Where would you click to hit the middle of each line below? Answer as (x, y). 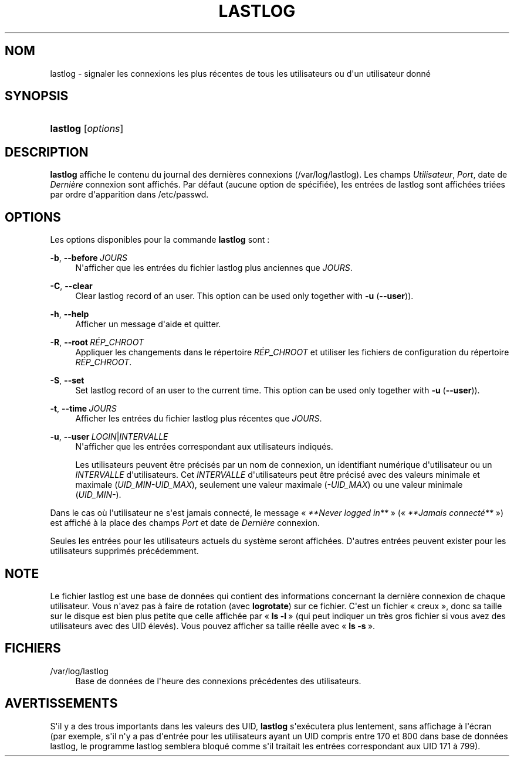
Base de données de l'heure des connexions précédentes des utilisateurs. (218, 681)
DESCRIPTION (47, 152)
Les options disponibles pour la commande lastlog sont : (160, 240)
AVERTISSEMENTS (61, 704)
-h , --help (70, 314)
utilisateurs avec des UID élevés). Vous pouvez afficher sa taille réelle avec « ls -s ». (213, 626)
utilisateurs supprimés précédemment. (124, 551)
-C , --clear (71, 286)
